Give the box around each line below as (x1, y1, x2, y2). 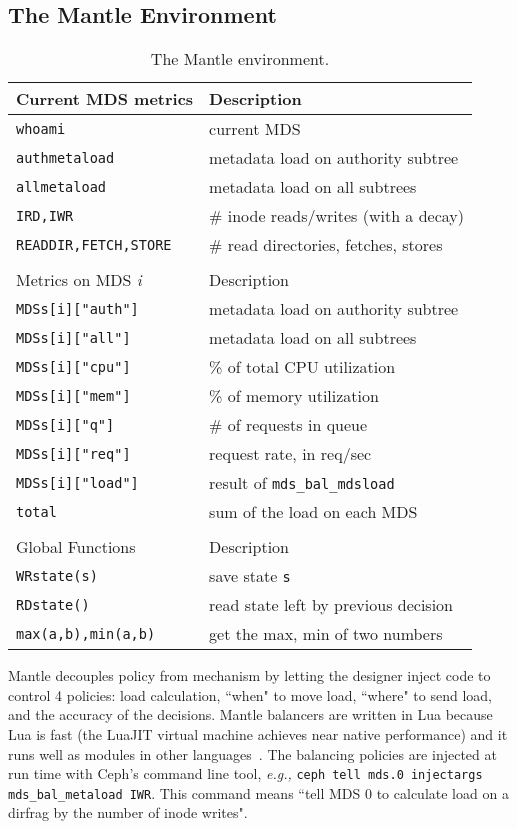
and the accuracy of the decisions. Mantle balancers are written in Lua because (8, 704, 493, 725)
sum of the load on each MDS (209, 500, 418, 524)
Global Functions (16, 535, 136, 559)
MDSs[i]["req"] (16, 445, 131, 462)
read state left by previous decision (209, 593, 453, 617)
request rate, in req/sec (209, 442, 372, 466)
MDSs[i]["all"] (16, 329, 131, 346)
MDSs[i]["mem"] (16, 387, 131, 404)
